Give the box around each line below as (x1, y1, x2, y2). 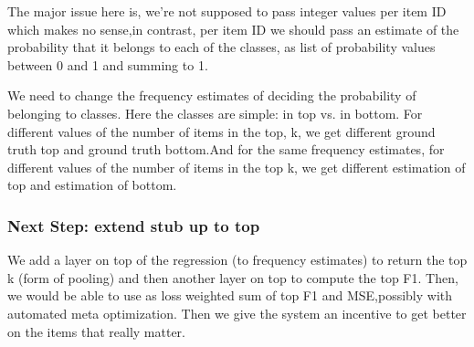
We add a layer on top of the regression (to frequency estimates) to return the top (7, 250, 468, 269)
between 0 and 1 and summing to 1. (7, 55, 208, 74)
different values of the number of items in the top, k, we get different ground (7, 121, 436, 141)
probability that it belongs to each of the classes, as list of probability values (7, 37, 436, 57)
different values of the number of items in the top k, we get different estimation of (7, 157, 466, 176)
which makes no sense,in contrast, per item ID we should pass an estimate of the (7, 19, 459, 38)
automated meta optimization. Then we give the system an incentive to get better (7, 303, 467, 322)
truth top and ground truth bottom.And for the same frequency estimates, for (7, 140, 445, 159)
